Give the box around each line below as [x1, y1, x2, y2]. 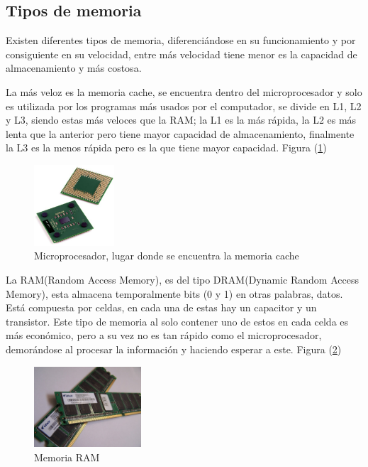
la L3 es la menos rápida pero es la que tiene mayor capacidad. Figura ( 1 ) [6, 140, 327, 155]
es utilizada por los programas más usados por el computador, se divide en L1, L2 [6, 98, 362, 113]
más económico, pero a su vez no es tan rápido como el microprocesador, [6, 328, 322, 343]
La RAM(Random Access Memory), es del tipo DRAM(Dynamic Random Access [6, 272, 359, 287]
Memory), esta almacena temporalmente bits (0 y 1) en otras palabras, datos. [6, 286, 343, 301]
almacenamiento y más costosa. [6, 60, 142, 75]
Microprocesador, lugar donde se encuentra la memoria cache [34, 248, 299, 263]
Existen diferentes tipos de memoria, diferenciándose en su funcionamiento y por [6, 33, 356, 48]
